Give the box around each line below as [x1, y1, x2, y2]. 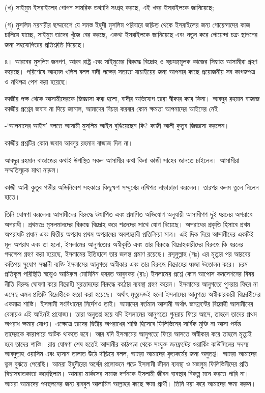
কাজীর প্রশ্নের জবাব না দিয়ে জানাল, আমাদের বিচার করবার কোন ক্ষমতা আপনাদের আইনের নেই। [5, 103, 223, 114]
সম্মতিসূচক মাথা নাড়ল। [5, 164, 60, 175]
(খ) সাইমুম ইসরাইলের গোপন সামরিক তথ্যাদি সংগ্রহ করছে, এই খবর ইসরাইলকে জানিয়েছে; [5, 2, 214, 12]
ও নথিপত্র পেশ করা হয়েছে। [5, 76, 70, 87]
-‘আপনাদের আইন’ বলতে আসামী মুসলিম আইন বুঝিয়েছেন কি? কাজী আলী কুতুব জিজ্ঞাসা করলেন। [5, 120, 229, 131]
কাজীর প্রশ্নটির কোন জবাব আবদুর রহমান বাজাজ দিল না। [5, 137, 133, 148]
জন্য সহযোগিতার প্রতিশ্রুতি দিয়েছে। [5, 39, 86, 49]
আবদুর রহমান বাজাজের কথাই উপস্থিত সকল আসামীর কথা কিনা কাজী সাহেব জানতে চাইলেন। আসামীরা [5, 154, 240, 165]
